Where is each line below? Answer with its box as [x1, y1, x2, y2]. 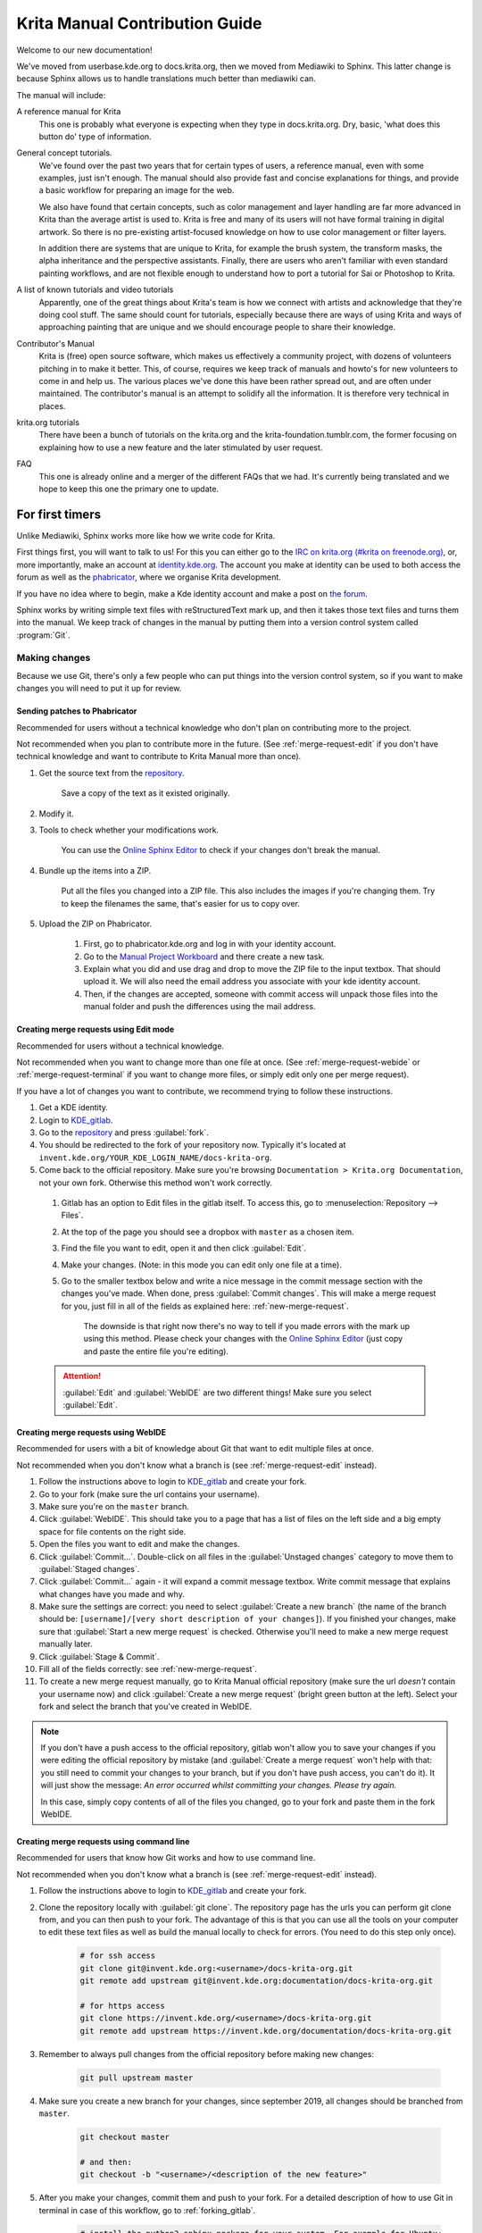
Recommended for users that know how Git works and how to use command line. [16, 1852, 316, 1863]
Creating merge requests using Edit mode [16, 1024, 175, 1035]
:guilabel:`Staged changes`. [38, 1563, 140, 1574]
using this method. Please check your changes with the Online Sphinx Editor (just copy [83, 1334, 403, 1344]
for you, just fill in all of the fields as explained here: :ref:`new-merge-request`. [61, 1300, 350, 1311]
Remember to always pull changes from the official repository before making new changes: [38, 2048, 375, 2059]
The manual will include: [16, 89, 106, 100]
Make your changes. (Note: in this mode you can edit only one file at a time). [61, 1259, 343, 1270]
